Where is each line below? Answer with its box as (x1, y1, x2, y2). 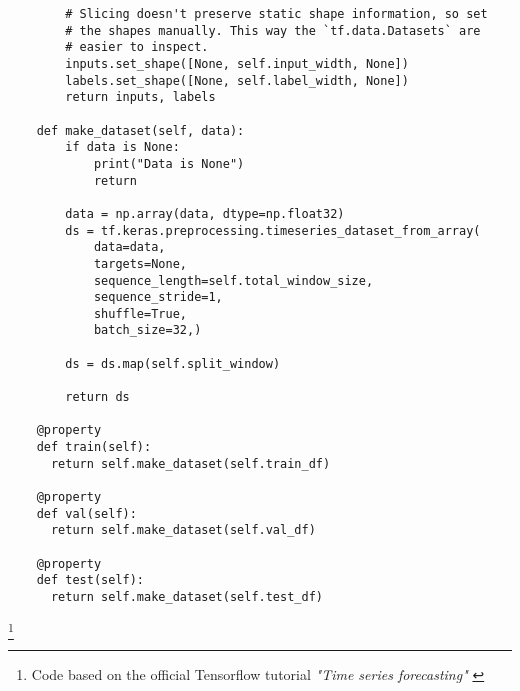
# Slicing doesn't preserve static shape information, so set (65, 7, 488, 21)
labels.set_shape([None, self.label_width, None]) (65, 73, 409, 88)
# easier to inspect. (65, 40, 209, 55)
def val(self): (36, 506, 137, 521)
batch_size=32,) (93, 323, 202, 338)
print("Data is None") (93, 156, 245, 171)
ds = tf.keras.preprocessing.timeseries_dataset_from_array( (65, 223, 481, 238)
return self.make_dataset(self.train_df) (50, 456, 331, 471)
